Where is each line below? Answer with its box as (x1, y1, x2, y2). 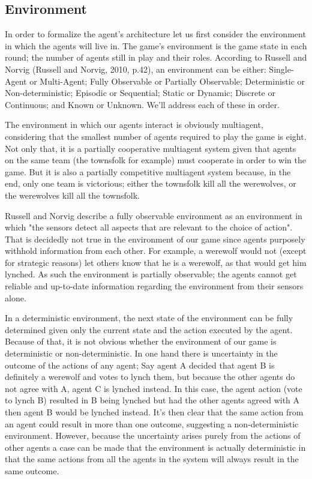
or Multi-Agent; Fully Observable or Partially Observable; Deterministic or (29, 74, 305, 87)
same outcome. (5, 464, 59, 477)
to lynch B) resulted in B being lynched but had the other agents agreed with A (5, 394, 300, 406)
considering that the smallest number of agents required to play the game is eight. (5, 130, 307, 142)
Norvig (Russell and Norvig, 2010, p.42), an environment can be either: (5, 62, 266, 75)
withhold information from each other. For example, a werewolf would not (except (5, 244, 307, 257)
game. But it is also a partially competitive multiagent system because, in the (5, 165, 291, 178)
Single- (269, 62, 294, 75)
